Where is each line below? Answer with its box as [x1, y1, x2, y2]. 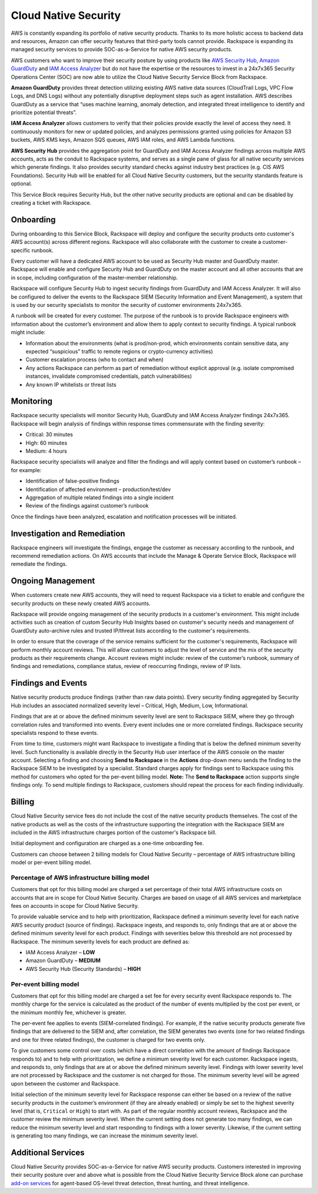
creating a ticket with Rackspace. [11, 199, 92, 206]
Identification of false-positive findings [25, 477, 120, 485]
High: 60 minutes [25, 439, 68, 446]
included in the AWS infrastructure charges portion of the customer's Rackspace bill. [11, 829, 217, 836]
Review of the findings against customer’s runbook [25, 502, 149, 509]
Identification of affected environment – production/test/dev [25, 486, 171, 493]
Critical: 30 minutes [25, 431, 73, 438]
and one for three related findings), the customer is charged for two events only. [11, 1036, 206, 1043]
